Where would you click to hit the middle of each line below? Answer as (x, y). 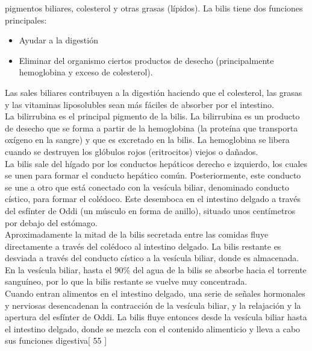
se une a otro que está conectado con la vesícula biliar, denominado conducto (147, 187)
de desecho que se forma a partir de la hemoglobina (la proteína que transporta (151, 128)
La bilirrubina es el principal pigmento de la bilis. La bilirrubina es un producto (152, 116)
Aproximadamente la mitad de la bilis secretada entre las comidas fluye (137, 234)
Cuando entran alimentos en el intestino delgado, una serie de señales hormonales (155, 293)
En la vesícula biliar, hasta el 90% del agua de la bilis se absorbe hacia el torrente (156, 269)
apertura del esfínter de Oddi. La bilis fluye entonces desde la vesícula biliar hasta (156, 317)
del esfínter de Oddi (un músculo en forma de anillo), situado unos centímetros (150, 210)
